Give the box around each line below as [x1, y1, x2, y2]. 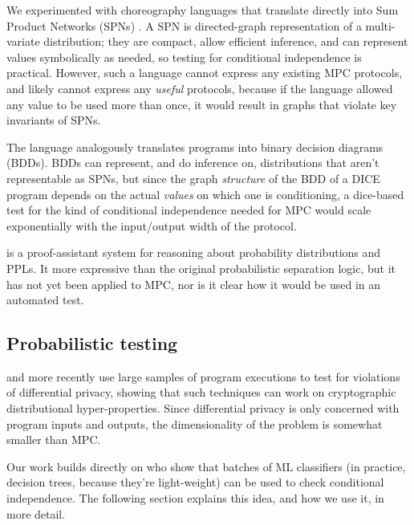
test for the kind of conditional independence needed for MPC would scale [6, 201, 371, 218]
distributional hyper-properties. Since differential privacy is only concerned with [6, 400, 400, 417]
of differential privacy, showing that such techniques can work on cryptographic [6, 384, 396, 401]
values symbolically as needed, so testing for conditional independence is [6, 48, 362, 65]
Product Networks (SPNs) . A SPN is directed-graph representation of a [6, 17, 362, 34]
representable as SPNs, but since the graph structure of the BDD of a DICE [6, 169, 380, 186]
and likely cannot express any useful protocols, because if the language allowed [6, 79, 393, 96]
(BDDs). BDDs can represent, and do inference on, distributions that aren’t [6, 154, 379, 171]
